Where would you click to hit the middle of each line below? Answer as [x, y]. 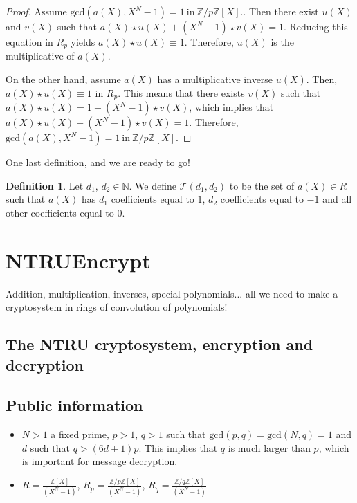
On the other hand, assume [63, 79]
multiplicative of [40, 56]
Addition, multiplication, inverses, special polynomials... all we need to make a [172, 293]
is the [282, 42]
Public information [74, 405]
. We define [153, 185]
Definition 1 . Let [45, 185]
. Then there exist [281, 11]
